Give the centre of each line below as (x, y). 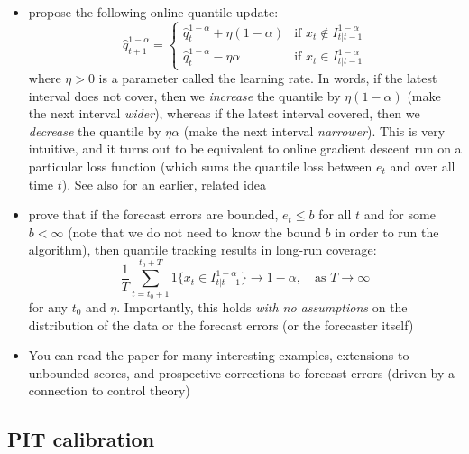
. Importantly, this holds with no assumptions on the (262, 306)
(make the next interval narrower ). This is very (314, 130)
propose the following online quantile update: (153, 12)
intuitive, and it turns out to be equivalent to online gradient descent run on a (245, 148)
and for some (400, 214)
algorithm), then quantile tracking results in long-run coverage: (202, 250)
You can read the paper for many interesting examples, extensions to (219, 355)
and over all (423, 167)
